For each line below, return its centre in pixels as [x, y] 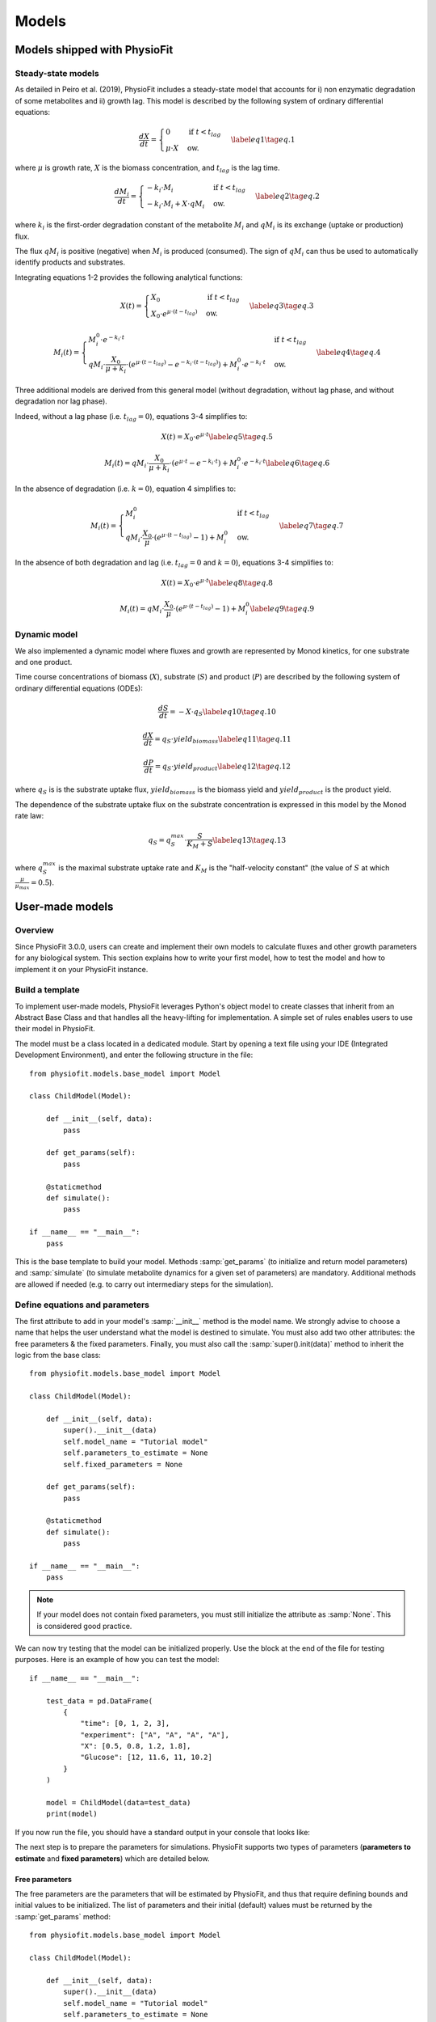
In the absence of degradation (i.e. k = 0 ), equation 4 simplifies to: [126, 489]
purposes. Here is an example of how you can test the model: [117, 1660]
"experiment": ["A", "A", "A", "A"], [155, 1734]
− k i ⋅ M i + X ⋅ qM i [176, 205]
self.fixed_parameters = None [123, 1464]
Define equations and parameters [82, 1305]
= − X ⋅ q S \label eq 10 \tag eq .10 [223, 713]
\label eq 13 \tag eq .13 [249, 840]
